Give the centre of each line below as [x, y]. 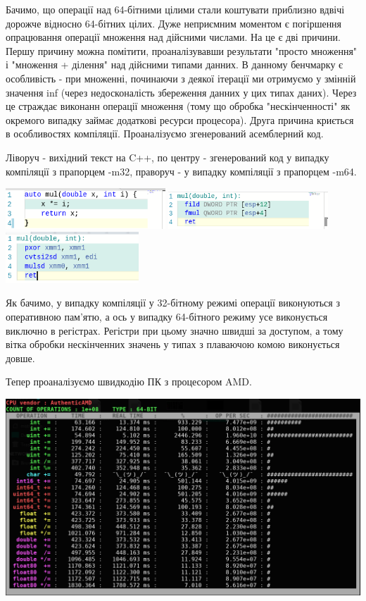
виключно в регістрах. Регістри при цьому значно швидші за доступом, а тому [175, 330]
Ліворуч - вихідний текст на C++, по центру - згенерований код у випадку [168, 157]
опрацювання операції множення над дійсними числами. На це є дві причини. [173, 37]
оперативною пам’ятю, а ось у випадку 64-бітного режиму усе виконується [167, 316]
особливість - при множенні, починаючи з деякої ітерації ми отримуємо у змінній [181, 78]
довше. [20, 358]
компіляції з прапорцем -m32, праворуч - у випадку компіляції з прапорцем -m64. [181, 171]
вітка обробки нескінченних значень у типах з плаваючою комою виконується [173, 344]
